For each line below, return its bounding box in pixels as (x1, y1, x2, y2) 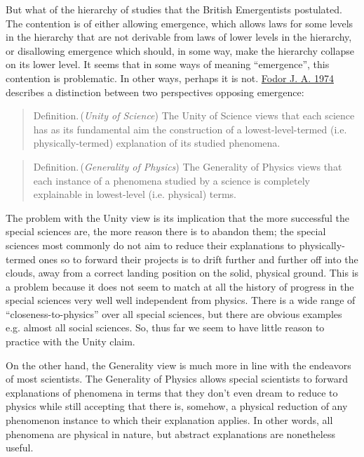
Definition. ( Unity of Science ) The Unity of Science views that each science (33, 108, 355, 123)
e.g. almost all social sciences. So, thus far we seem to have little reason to (6, 320, 325, 335)
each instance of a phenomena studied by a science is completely (33, 173, 310, 187)
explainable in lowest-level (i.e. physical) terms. (33, 187, 236, 201)
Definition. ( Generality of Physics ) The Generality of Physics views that (33, 159, 342, 173)
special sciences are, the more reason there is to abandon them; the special (6, 224, 326, 239)
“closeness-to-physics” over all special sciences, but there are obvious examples (6, 306, 342, 321)
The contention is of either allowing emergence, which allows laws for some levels (6, 15, 353, 30)
